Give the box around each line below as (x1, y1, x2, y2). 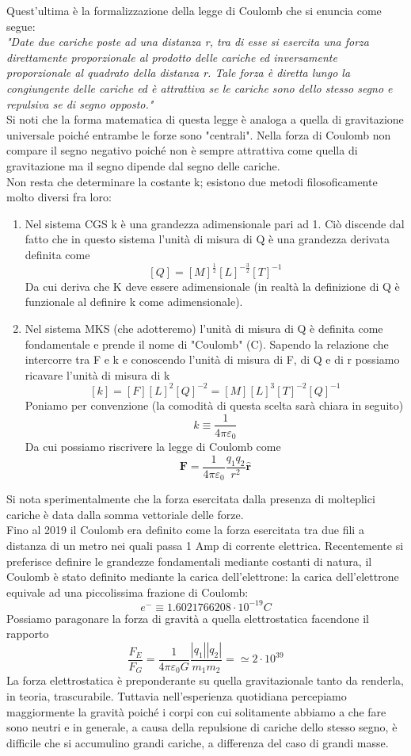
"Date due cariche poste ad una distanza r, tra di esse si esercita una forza (6, 33, 369, 50)
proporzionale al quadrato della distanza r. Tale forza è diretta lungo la (6, 64, 351, 81)
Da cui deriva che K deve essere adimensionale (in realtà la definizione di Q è (25, 277, 400, 294)
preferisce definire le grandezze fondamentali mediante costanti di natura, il (6, 552, 372, 569)
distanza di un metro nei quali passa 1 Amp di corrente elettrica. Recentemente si (6, 536, 404, 553)
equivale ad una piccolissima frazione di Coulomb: (6, 583, 249, 600)
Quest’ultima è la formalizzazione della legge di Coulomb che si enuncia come (6, 2, 382, 18)
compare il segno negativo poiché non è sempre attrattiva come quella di (6, 142, 358, 158)
